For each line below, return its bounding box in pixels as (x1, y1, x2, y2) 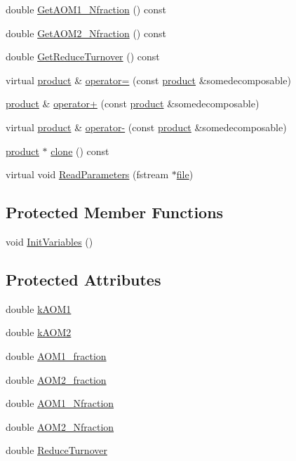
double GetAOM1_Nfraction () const (6, 2, 166, 16)
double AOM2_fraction (6, 372, 107, 387)
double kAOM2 (6, 325, 72, 340)
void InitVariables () (6, 234, 93, 248)
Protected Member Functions (6, 201, 224, 223)
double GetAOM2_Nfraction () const (6, 25, 166, 40)
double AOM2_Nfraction (6, 419, 114, 434)
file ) (176, 167, 194, 182)
